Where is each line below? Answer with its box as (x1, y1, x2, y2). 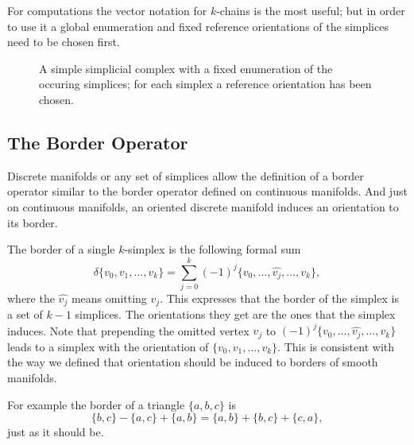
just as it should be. (7, 424, 104, 440)
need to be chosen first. (7, 33, 120, 50)
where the (7, 289, 55, 306)
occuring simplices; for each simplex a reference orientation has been (39, 75, 372, 92)
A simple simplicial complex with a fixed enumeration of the (39, 60, 333, 76)
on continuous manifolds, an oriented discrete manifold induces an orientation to (7, 198, 399, 215)
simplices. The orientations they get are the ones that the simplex (75, 306, 396, 323)
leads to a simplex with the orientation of (7, 338, 209, 354)
